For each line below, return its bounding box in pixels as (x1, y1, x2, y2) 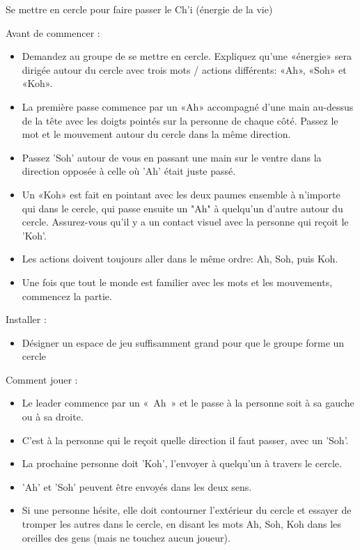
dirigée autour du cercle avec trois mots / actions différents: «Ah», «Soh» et (22, 62, 347, 77)
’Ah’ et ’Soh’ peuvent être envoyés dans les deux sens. (22, 479, 252, 494)
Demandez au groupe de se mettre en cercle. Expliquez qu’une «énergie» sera (22, 49, 352, 63)
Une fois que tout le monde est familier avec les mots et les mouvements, (22, 274, 333, 289)
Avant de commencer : (6, 25, 100, 40)
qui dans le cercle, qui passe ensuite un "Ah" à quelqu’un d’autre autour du (22, 201, 343, 215)
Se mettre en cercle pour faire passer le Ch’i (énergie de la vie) (6, 2, 273, 16)
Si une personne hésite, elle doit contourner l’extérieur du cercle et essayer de (22, 503, 352, 517)
